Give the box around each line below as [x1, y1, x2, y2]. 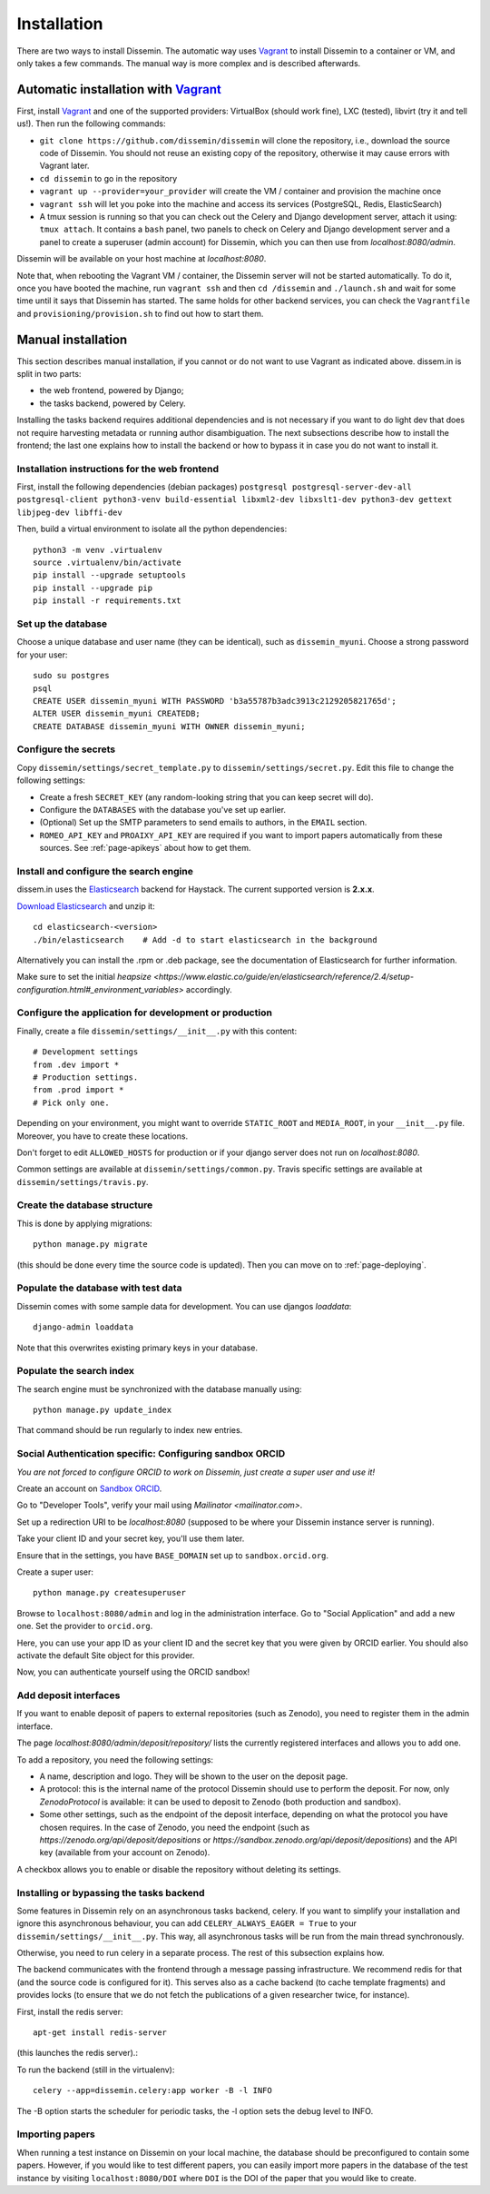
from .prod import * [33, 1085, 124, 1095]
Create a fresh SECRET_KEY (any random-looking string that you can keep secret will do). [39, 791, 374, 803]
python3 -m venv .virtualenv [33, 545, 162, 555]
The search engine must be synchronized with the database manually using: [16, 1383, 302, 1394]
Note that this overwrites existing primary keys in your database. [16, 1342, 259, 1353]
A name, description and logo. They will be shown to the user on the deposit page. [39, 1771, 348, 1782]
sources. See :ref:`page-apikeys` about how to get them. [39, 843, 251, 854]
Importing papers [16, 2128, 95, 2140]
